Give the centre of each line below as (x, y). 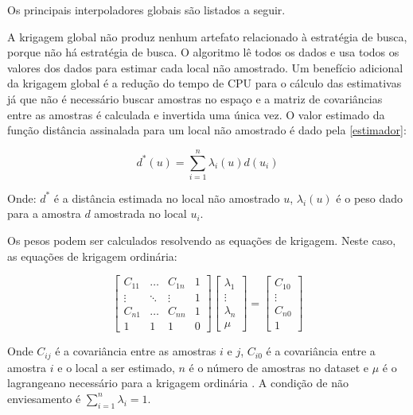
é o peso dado (370, 198)
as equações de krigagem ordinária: (92, 256)
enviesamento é (44, 398)
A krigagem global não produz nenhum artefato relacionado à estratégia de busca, (207, 36)
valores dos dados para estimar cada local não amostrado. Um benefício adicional (205, 67)
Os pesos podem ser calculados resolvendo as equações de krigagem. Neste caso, (202, 240)
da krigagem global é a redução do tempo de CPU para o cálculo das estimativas (205, 83)
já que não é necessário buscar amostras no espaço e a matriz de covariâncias (195, 98)
